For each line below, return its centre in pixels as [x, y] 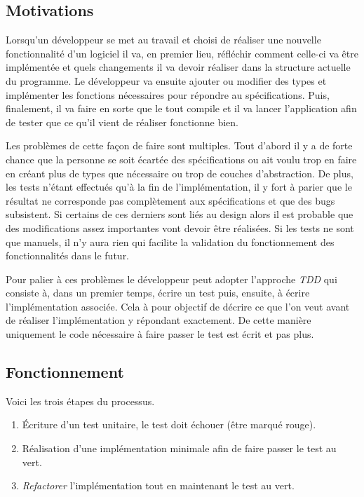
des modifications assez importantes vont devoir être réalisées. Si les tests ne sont [180, 227]
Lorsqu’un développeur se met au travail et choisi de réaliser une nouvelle [163, 40]
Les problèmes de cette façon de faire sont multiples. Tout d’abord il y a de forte [179, 145]
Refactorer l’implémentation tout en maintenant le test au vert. [158, 485]
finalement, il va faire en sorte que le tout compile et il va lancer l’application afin [181, 108]
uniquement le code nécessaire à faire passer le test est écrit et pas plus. [160, 334]
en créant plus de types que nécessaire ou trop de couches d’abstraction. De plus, [180, 173]
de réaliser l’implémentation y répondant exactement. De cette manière [159, 320]
